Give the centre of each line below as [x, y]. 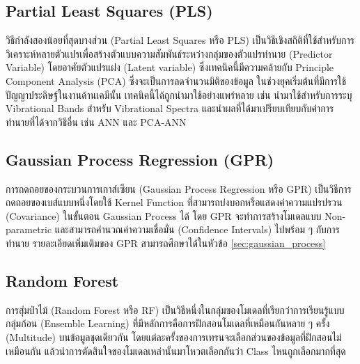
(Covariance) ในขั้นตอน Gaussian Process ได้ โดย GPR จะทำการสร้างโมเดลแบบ [164, 215]
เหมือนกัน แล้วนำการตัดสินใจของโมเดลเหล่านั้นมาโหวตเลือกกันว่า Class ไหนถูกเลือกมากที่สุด [176, 350]
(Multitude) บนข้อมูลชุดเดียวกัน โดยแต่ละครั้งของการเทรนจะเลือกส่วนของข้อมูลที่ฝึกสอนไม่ [174, 337]
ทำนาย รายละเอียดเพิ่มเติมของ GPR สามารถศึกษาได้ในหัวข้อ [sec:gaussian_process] [166, 243]
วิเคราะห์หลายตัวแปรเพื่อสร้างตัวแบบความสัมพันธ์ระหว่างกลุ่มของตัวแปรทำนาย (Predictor [169, 53]
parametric [29, 229]
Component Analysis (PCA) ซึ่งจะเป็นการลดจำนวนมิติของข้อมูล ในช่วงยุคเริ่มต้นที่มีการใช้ [176, 80]
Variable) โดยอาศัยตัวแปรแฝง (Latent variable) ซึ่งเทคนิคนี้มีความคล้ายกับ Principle [170, 67]
